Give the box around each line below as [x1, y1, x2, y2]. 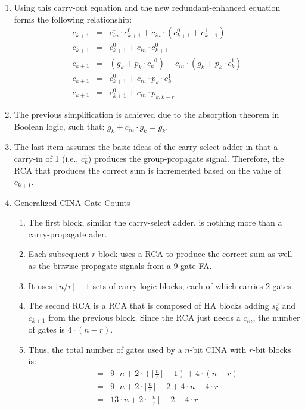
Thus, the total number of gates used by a [28, 343, 182, 355]
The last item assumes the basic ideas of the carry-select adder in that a [14, 140, 278, 153]
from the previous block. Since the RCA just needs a [48, 311, 241, 323]
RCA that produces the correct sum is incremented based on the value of [14, 164, 281, 176]
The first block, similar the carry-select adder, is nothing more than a [28, 216, 282, 229]
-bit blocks [253, 343, 291, 355]
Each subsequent [28, 248, 89, 260]
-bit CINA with [189, 343, 247, 355]
